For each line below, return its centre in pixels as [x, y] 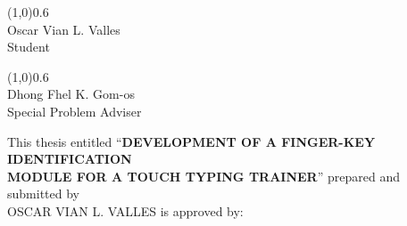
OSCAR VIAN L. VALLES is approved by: [125, 210]
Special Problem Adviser [75, 111]
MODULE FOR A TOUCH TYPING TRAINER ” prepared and [203, 176]
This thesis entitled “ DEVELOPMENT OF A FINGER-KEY [191, 141]
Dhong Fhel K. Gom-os [71, 94]
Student [29, 47]
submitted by [43, 194]
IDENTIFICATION [70, 159]
